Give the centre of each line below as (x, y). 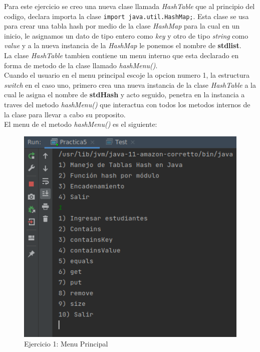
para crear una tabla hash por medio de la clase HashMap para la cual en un (122, 26)
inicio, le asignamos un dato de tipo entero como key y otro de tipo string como (126, 35)
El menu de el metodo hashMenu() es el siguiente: (81, 124)
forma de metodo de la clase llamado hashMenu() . (81, 65)
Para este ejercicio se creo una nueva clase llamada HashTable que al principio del (129, 6)
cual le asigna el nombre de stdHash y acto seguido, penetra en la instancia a (124, 95)
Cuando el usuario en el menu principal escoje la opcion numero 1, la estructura (127, 75)
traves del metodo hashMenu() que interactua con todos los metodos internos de (127, 104)
